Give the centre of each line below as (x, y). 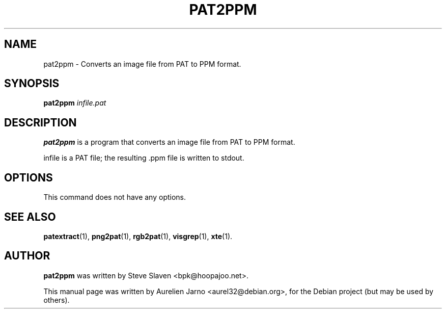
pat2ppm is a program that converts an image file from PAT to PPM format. (169, 142)
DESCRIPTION (40, 122)
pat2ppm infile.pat (75, 103)
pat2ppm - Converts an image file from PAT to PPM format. (142, 64)
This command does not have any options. (115, 197)
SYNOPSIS (32, 84)
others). (57, 300)
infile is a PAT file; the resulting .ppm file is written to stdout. (144, 158)
